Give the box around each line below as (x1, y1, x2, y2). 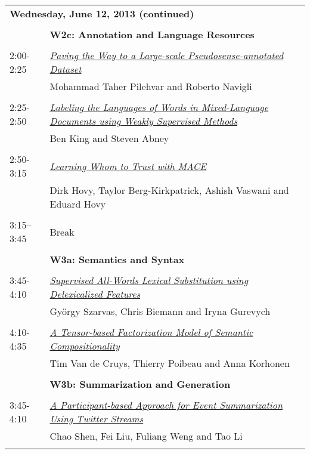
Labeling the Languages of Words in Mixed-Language (49, 100, 269, 114)
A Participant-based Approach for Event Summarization (49, 398, 283, 412)
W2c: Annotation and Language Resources (49, 27, 255, 41)
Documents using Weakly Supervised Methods (49, 114, 238, 128)
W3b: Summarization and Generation (49, 377, 231, 391)
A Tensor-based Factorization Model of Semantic (49, 325, 253, 339)
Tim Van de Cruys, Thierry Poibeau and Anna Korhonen (49, 356, 290, 370)
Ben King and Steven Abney (49, 131, 169, 145)
